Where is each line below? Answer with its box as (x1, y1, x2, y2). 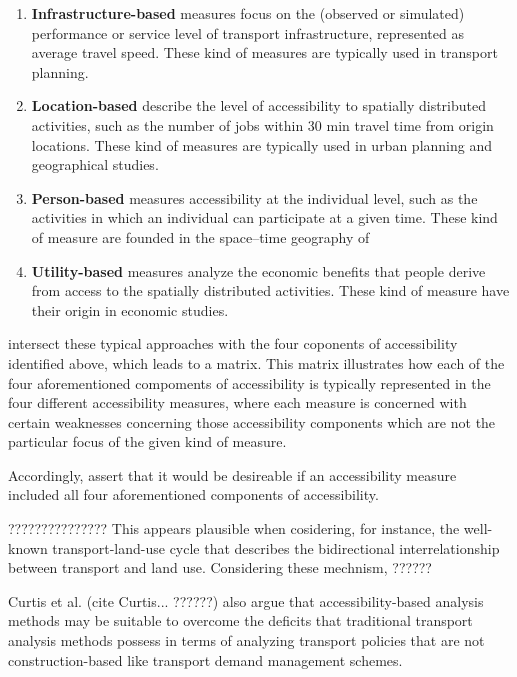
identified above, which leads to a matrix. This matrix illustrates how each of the (8, 352, 505, 373)
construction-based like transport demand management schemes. (8, 649, 403, 670)
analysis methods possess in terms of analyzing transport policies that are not (8, 630, 485, 651)
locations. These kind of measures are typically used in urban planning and (31, 134, 493, 155)
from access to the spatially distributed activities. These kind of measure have (31, 280, 510, 301)
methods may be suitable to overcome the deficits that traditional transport (8, 610, 473, 631)
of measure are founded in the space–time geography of (31, 226, 370, 247)
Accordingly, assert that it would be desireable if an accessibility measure (8, 464, 457, 485)
